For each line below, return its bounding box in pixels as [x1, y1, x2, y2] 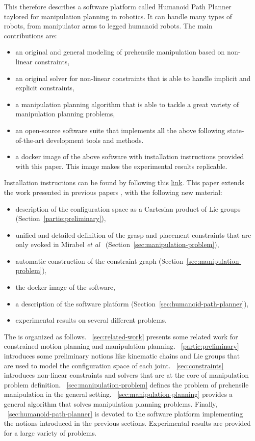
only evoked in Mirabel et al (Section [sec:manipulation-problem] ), [15, 239, 219, 249]
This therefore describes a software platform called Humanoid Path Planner [4, 1, 231, 11]
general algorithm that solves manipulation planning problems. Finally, [4, 399, 218, 409]
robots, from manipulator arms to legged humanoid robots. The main [4, 21, 213, 31]
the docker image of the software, [15, 282, 115, 292]
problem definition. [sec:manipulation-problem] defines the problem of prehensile [4, 379, 249, 389]
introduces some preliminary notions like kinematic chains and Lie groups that [4, 351, 240, 361]
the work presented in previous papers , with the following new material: [4, 187, 222, 197]
